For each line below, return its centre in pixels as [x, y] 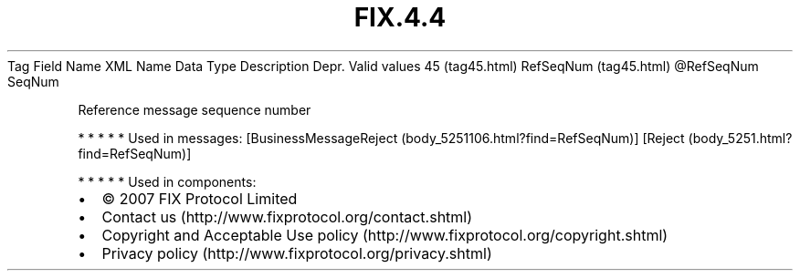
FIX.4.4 [400, 17]
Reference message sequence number [195, 109]
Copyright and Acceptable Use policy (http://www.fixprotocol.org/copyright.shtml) [385, 235]
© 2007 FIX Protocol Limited [200, 198]
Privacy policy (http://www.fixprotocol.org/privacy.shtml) [297, 253]
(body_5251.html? [740, 138]
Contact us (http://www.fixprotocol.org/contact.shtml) [287, 216]
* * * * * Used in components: [167, 181]
